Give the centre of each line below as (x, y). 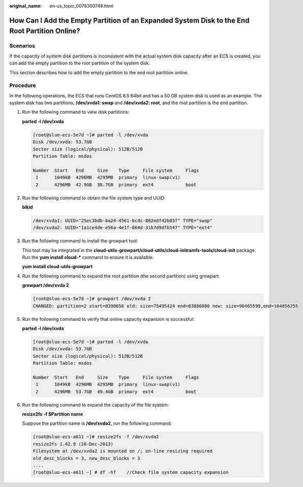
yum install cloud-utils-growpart (57, 267)
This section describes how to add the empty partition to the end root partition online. (99, 72)
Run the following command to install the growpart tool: (80, 241)
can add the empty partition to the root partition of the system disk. (80, 63)
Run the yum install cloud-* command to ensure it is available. (88, 257)
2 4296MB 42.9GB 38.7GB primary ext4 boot (116, 185)
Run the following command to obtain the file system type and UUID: (94, 198)
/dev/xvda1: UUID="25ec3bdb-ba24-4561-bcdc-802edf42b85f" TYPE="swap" (123, 220)
